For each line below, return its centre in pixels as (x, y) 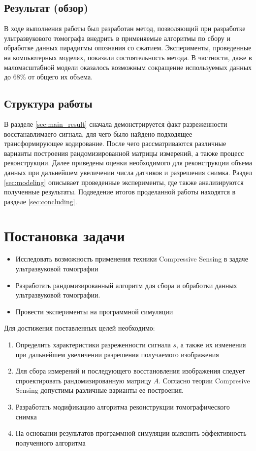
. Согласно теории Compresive (204, 380)
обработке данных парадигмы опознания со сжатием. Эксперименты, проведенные (128, 48)
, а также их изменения (211, 344)
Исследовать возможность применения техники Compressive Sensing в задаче (132, 259)
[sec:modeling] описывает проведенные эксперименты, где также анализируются (124, 182)
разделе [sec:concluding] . (41, 201)
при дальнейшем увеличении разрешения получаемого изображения (117, 354)
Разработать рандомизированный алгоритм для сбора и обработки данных (126, 285)
